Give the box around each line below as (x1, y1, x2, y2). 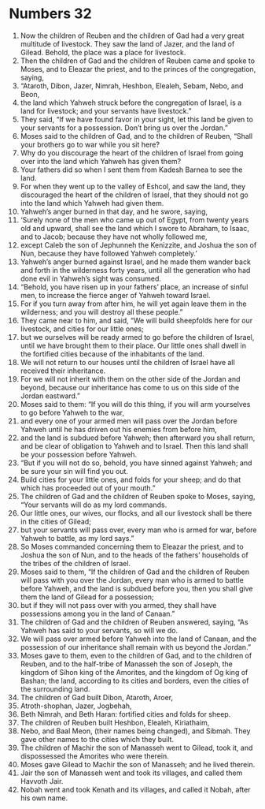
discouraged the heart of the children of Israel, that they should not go (20, 190, 248, 199)
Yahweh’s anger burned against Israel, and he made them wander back (20, 257, 251, 267)
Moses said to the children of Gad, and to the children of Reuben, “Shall (20, 131, 253, 140)
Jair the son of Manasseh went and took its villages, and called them (20, 768, 243, 777)
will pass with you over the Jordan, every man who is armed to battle (20, 575, 245, 584)
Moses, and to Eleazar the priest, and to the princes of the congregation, (20, 64, 256, 73)
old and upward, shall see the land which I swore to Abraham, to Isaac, (20, 223, 250, 233)
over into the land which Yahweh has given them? (20, 156, 182, 166)
